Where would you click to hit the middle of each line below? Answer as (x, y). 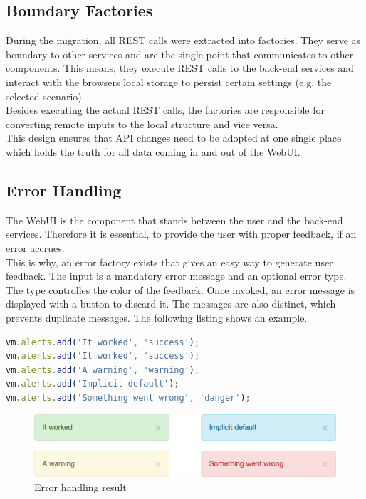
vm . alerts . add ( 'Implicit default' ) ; (93, 384)
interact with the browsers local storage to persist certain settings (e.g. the (169, 82)
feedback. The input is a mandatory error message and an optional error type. (176, 276)
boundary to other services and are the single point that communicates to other (180, 54)
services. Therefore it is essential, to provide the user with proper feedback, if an (181, 234)
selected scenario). (45, 96)
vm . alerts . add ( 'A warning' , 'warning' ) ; (103, 370)
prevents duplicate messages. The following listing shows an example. (157, 317)
